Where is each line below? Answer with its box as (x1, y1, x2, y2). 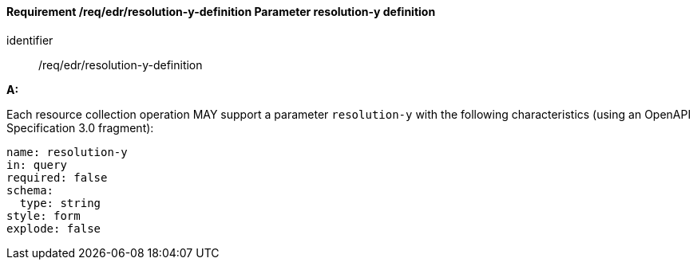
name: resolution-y (6, 145, 128, 158)
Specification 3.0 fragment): (6, 120, 154, 135)
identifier (6, 33, 53, 47)
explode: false (6, 221, 101, 235)
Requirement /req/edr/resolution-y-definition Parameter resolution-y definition (6, 5, 436, 18)
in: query (6, 158, 67, 171)
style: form (6, 209, 81, 222)
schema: (6, 183, 54, 197)
